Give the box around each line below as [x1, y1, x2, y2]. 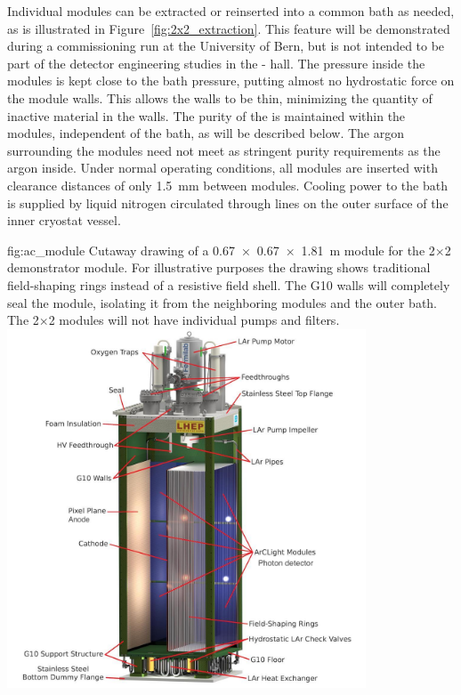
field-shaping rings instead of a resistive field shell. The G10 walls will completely [7, 275, 450, 294]
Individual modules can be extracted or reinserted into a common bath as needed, [7, 2, 455, 20]
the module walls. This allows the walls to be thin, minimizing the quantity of [7, 88, 433, 107]
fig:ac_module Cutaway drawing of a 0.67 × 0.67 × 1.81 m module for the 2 [7, 240, 435, 259]
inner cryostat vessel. [7, 211, 121, 230]
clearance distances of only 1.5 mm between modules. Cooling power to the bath [7, 175, 448, 194]
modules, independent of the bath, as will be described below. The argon [7, 124, 404, 142]
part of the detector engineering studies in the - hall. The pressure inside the [7, 53, 425, 72]
